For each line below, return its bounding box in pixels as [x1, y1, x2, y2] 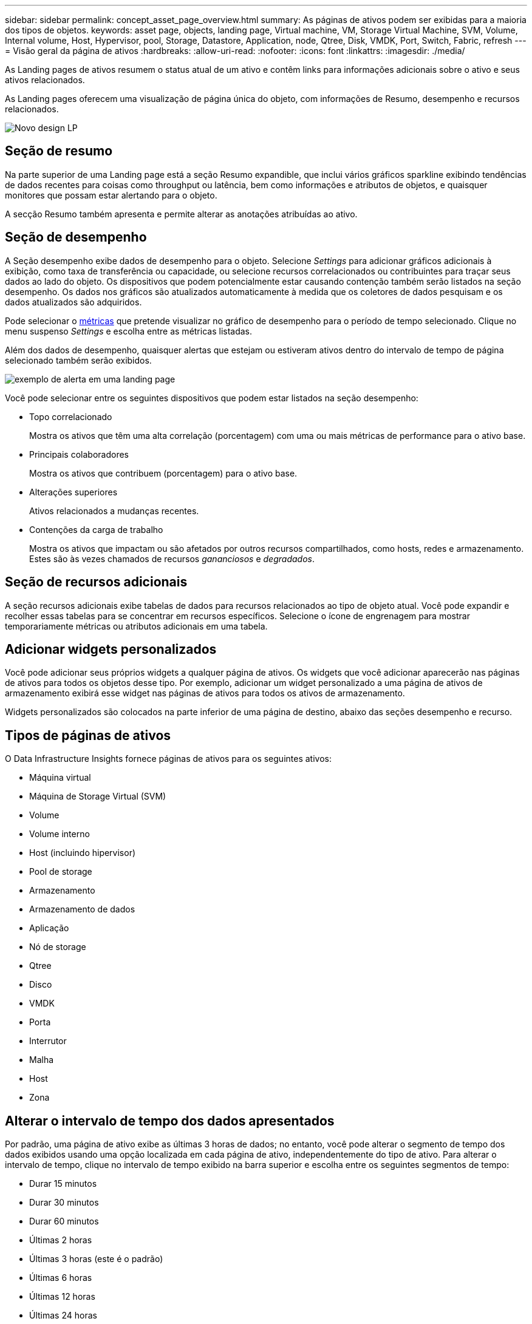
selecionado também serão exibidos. [5, 355, 152, 365]
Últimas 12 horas [29, 1291, 95, 1302]
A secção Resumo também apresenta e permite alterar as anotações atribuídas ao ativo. [5, 208, 358, 219]
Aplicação [29, 923, 69, 934]
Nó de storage [29, 942, 86, 952]
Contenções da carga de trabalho [29, 524, 163, 535]
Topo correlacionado [29, 411, 112, 422]
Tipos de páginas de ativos [5, 727, 171, 743]
